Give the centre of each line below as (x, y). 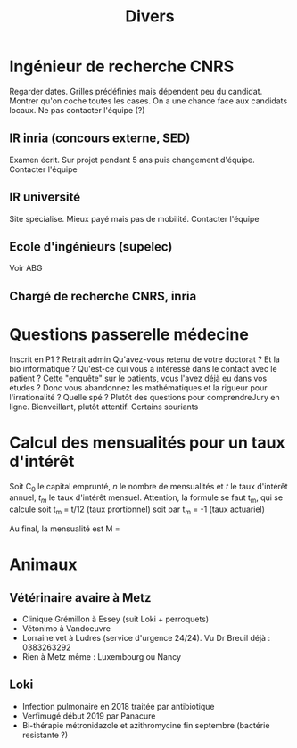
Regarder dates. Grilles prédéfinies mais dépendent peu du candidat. (136, 91)
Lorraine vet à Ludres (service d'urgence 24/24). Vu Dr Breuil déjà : (146, 638)
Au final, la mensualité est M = (65, 529)
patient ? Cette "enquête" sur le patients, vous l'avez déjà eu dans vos (138, 378)
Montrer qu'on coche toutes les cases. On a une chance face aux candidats (148, 101)
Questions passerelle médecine (129, 334)
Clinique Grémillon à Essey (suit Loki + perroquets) (115, 619)
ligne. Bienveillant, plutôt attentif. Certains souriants (104, 407)
